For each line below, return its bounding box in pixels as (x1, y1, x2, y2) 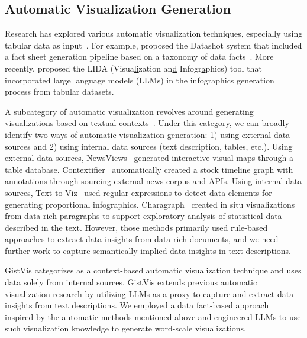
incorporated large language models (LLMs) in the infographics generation (5, 73, 274, 86)
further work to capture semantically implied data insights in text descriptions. (5, 244, 291, 256)
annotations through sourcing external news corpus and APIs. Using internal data (5, 175, 302, 187)
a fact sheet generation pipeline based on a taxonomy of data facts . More (5, 50, 274, 63)
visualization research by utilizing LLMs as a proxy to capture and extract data (5, 287, 294, 300)
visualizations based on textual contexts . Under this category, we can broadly (5, 117, 289, 129)
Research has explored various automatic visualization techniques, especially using (5, 27, 303, 40)
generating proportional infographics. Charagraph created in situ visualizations (5, 198, 295, 210)
